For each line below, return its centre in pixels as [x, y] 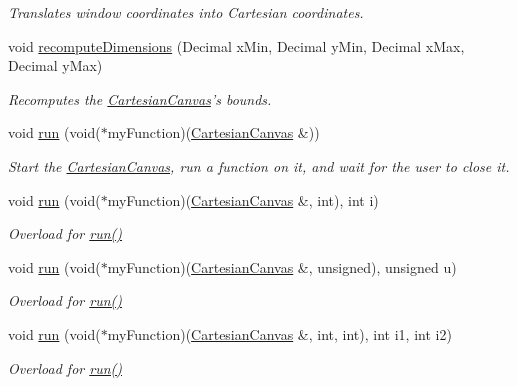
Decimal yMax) [55, 65]
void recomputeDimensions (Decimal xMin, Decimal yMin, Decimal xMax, [236, 45]
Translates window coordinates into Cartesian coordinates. [186, 12]
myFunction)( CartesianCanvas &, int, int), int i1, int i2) [279, 333]
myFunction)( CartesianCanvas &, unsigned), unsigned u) [282, 266]
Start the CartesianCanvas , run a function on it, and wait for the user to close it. [259, 165]
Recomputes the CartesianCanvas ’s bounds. [140, 98]
